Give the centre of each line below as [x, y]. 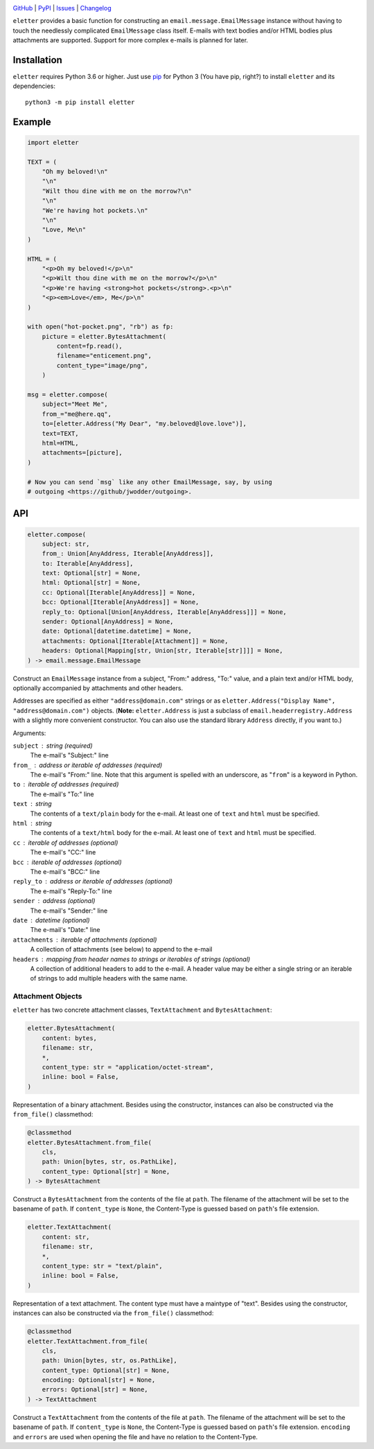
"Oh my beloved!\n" [75, 172]
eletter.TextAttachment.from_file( [88, 1341]
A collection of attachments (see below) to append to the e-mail [121, 949]
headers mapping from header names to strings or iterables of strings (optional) [132, 959]
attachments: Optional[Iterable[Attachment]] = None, [135, 641]
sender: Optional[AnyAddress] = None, [108, 622]
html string [32, 823]
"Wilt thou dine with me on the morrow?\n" [117, 191]
